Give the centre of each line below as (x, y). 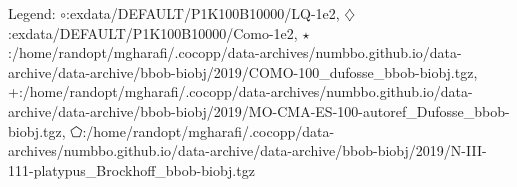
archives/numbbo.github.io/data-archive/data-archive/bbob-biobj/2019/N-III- (247, 150)
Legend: (32, 13)
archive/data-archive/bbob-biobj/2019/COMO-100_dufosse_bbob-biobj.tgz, (243, 71)
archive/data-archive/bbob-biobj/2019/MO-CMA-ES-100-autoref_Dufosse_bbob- (259, 110)
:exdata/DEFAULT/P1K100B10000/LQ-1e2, (203, 13)
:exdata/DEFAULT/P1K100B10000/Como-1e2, (153, 32)
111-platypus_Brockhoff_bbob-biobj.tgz (131, 169)
